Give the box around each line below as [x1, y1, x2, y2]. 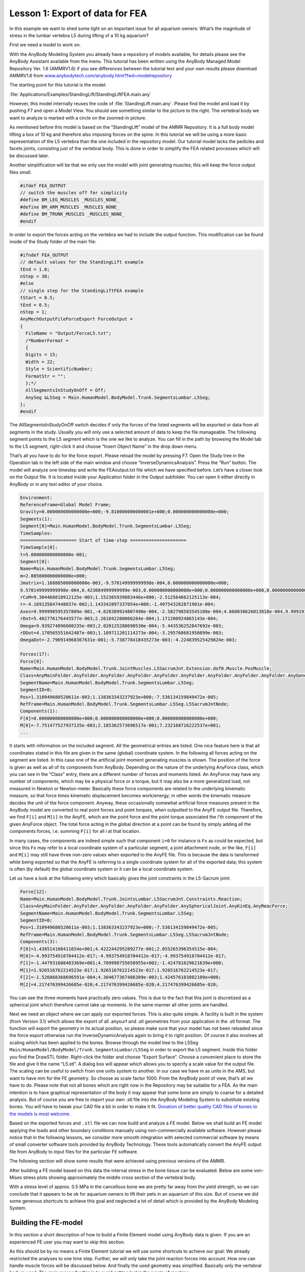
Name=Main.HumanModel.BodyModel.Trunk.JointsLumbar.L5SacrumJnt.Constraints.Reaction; [20, 896, 243, 902]
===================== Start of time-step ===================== [20, 537, 187, 543]
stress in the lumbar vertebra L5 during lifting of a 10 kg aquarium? [9, 32, 149, 38]
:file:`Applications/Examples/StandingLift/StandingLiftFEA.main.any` [9, 91, 152, 97]
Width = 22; [25, 359, 55, 365]
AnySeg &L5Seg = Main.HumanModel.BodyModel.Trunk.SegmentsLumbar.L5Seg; [25, 394, 211, 400]
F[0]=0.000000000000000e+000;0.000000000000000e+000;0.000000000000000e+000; [20, 715, 219, 721]
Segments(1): [20, 516, 53, 522]
